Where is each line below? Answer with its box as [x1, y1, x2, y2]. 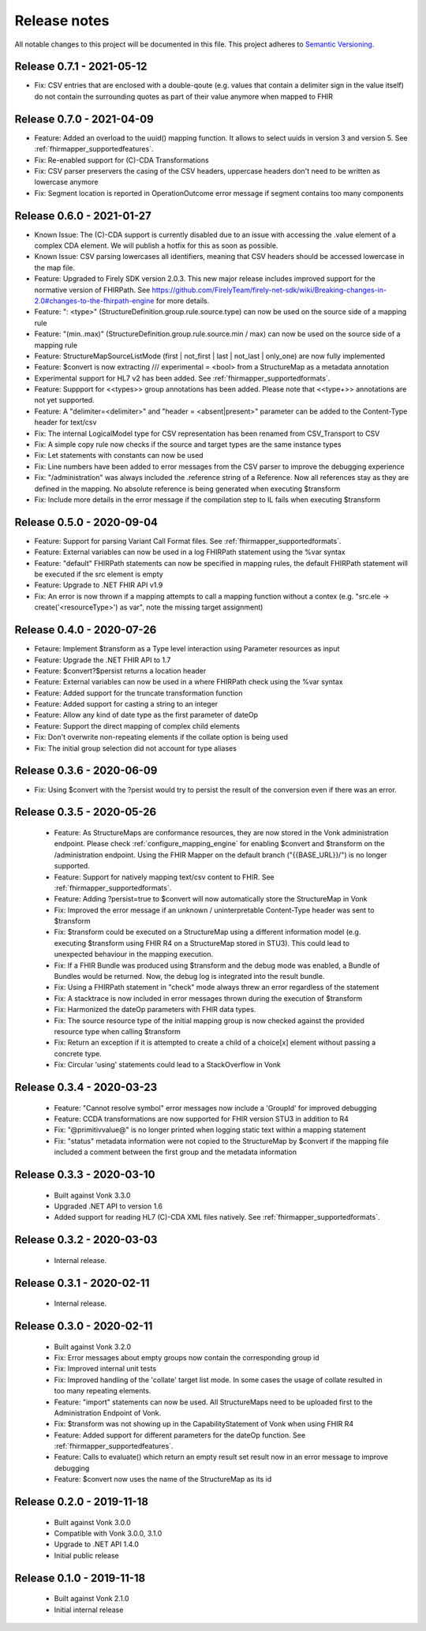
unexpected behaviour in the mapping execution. [54, 950, 213, 959]
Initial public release [54, 1550, 120, 1560]
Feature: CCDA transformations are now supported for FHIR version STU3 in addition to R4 [54, 1114, 349, 1123]
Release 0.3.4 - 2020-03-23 [14, 1080, 158, 1093]
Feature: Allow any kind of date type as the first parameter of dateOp [34, 711, 259, 720]
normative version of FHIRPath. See [34, 285, 151, 294]
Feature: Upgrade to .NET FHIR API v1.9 [34, 580, 163, 590]
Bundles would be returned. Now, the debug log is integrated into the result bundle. [54, 972, 325, 981]
